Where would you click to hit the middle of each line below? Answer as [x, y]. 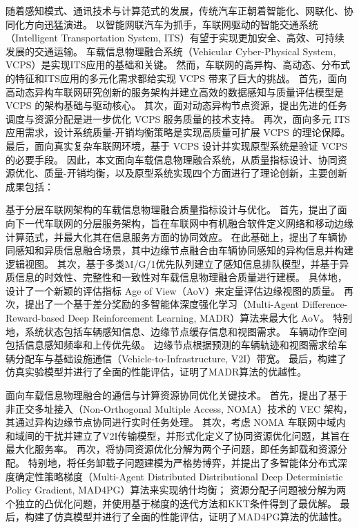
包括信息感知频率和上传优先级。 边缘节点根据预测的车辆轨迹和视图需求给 [172, 345]
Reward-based [35, 318]
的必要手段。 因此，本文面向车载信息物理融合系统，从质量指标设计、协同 [172, 159]
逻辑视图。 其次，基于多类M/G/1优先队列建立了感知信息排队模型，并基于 [173, 263]
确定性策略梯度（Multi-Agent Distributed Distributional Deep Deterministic [179, 476]
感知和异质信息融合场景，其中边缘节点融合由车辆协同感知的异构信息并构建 [184, 250]
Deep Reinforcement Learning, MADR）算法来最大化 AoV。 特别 [210, 318]
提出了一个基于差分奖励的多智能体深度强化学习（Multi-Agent [162, 304]
